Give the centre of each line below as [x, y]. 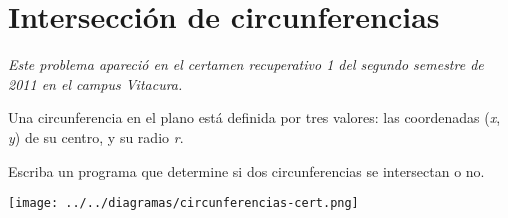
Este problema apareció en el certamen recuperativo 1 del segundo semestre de [246, 64]
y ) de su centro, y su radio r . [96, 136]
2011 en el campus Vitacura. [95, 83]
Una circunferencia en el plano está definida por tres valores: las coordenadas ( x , [254, 117]
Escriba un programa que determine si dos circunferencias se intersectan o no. [246, 170]
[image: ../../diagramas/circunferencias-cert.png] [183, 203]
